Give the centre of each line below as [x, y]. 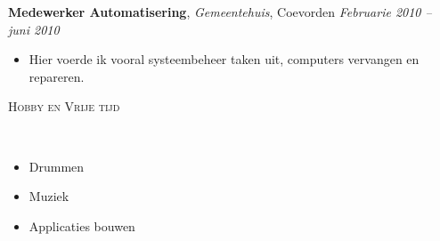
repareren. [57, 76]
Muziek [49, 196]
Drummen [57, 166]
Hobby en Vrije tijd [64, 106]
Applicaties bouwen [82, 225]
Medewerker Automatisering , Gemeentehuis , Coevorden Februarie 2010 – [220, 12]
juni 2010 [34, 29]
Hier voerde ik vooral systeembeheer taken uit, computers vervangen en [224, 59]
